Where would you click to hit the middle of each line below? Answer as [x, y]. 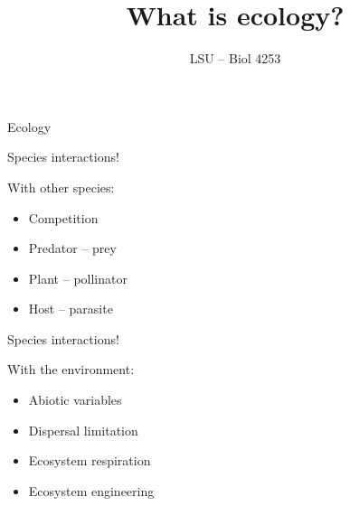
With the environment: [71, 369]
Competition [63, 217]
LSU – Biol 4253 [235, 58]
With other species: [61, 187]
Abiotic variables [75, 400]
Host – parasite [71, 309]
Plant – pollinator [78, 278]
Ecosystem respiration [90, 460]
